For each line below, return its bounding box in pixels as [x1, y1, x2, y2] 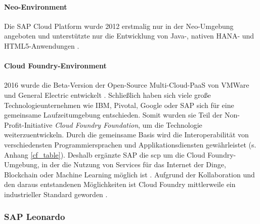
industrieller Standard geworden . [4, 189, 108, 199]
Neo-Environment [4, 1, 67, 12]
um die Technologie [142, 119, 202, 130]
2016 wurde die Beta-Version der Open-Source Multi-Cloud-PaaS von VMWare [4, 80, 249, 90]
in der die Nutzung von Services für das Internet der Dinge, [41, 159, 226, 170]
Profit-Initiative [4, 119, 53, 130]
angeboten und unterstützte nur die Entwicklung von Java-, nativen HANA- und [4, 30, 254, 41]
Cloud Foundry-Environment [4, 60, 107, 71]
